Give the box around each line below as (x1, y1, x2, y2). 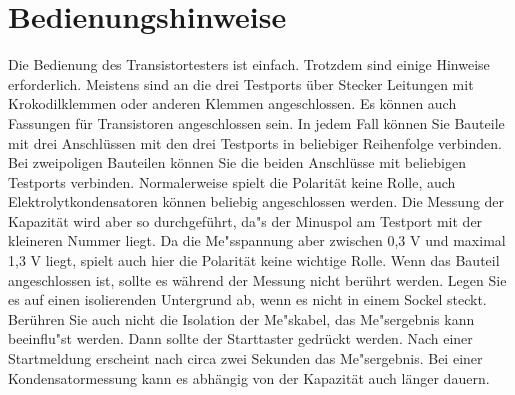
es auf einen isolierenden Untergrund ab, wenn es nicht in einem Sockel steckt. (8, 289, 487, 310)
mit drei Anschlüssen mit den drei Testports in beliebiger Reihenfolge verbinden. (8, 132, 502, 153)
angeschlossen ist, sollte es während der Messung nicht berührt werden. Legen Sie (8, 269, 507, 290)
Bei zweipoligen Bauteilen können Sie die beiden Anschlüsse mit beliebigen (8, 152, 466, 173)
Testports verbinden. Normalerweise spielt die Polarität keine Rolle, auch (8, 171, 456, 192)
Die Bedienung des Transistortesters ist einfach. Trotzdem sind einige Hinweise (8, 54, 490, 75)
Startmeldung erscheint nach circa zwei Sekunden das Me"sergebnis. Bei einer (8, 348, 483, 369)
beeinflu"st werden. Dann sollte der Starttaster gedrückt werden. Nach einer (8, 328, 473, 349)
